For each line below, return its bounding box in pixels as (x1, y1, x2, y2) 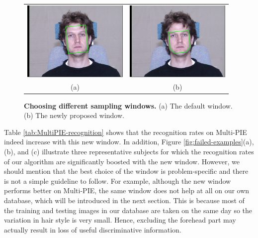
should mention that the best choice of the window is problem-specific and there (4, 166, 249, 176)
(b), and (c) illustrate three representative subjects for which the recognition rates (4, 146, 254, 157)
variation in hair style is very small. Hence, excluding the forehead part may (4, 215, 236, 225)
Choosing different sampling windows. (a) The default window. (24, 100, 233, 111)
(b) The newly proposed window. (24, 110, 124, 120)
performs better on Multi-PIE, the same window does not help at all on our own (4, 185, 250, 196)
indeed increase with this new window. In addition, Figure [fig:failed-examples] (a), (4, 136, 254, 147)
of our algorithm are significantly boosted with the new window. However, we (4, 156, 240, 166)
